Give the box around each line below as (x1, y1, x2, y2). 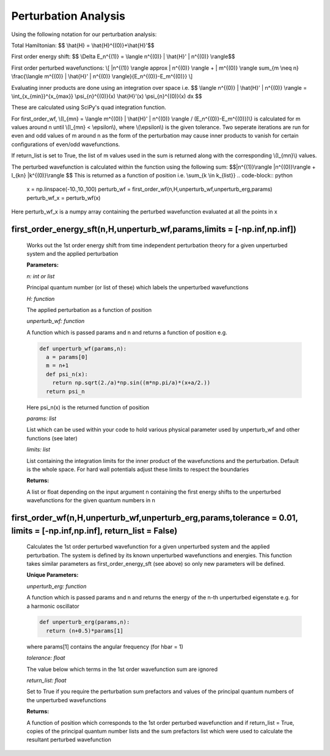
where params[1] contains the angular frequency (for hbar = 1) (26, 643, 183, 650)
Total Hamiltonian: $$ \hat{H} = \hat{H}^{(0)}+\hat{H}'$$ (11, 42, 155, 49)
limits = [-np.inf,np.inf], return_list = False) (11, 525, 178, 536)
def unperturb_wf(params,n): (39, 345, 127, 352)
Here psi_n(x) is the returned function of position (26, 404, 150, 411)
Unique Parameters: (26, 571, 79, 579)
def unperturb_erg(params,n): (39, 618, 130, 626)
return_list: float (26, 676, 67, 684)
